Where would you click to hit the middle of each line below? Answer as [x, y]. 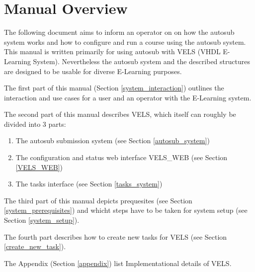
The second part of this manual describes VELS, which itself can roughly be [120, 114]
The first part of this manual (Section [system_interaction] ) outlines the [114, 88]
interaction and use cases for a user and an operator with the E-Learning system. [128, 97]
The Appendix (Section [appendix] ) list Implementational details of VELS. [118, 263]
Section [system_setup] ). [42, 220]
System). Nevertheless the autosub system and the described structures [141, 61]
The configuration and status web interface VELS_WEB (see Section [122, 157]
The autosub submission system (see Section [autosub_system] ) [113, 140]
